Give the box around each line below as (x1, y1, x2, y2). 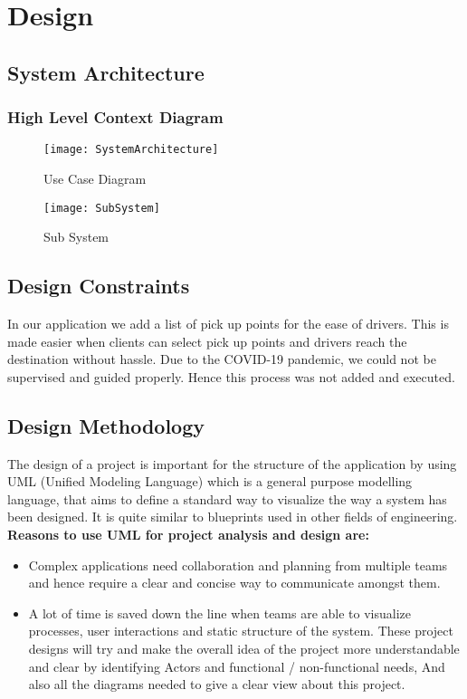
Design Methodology (7, 411, 205, 439)
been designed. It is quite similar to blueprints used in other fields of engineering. (7, 507, 458, 526)
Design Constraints (7, 272, 190, 300)
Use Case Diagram (43, 169, 147, 188)
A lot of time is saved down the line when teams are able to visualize (28, 603, 412, 622)
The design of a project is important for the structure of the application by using (7, 454, 457, 473)
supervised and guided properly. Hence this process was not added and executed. (7, 367, 455, 386)
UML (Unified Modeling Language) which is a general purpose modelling (7, 472, 413, 491)
